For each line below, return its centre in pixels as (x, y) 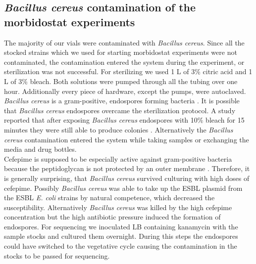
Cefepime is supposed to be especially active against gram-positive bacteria (118, 158)
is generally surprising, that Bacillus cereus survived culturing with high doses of (127, 178)
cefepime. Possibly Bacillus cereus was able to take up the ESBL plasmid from (123, 188)
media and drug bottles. (40, 149)
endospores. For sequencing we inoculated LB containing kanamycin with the (121, 226)
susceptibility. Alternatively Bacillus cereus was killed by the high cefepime (118, 207)
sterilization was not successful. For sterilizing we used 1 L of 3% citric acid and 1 (128, 71)
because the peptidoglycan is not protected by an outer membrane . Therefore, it (127, 168)
